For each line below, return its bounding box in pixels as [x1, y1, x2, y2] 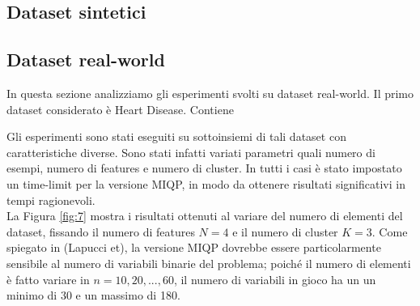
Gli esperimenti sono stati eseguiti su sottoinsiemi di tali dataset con [6, 128, 346, 145]
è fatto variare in [6, 270, 90, 287]
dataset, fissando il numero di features [6, 223, 195, 240]
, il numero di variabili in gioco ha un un [173, 270, 376, 287]
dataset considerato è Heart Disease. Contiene [6, 100, 234, 117]
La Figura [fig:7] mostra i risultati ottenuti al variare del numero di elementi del [6, 207, 403, 224]
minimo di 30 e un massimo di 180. [6, 287, 180, 304]
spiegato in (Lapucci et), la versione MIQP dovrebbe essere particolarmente [6, 239, 381, 256]
